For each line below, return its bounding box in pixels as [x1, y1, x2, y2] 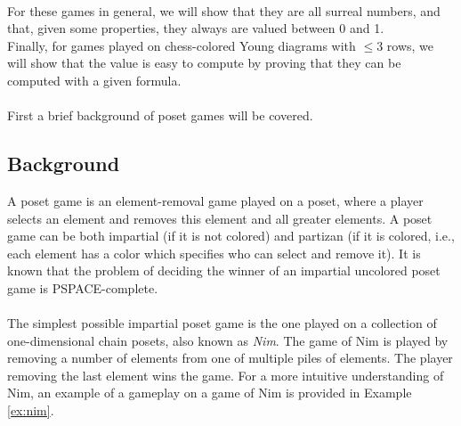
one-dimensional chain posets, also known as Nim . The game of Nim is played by [7, 331, 449, 349]
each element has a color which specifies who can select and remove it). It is [7, 243, 421, 262]
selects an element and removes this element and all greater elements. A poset [7, 209, 433, 227]
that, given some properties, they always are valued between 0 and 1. [7, 19, 384, 37]
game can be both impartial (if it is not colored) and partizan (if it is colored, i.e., [7, 226, 455, 245]
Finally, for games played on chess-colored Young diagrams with [7, 36, 356, 54]
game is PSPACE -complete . [7, 278, 158, 297]
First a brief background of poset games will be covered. [7, 106, 313, 125]
